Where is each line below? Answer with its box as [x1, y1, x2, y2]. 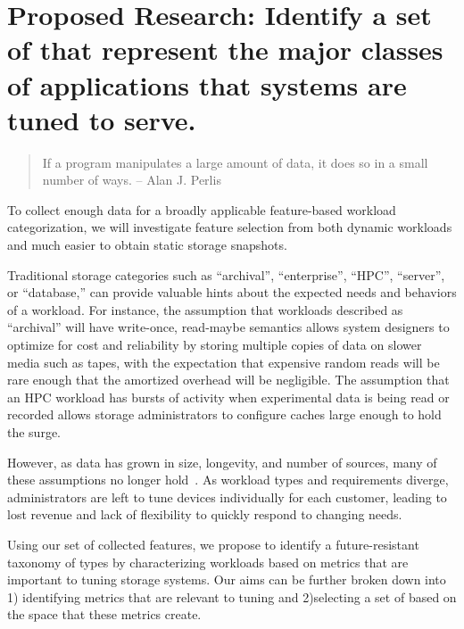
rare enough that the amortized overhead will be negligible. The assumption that [7, 370, 450, 389]
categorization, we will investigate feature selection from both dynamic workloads [7, 218, 452, 236]
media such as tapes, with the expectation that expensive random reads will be [7, 352, 440, 371]
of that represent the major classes [7, 31, 443, 68]
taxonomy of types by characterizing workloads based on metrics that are [7, 552, 409, 571]
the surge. [7, 423, 62, 441]
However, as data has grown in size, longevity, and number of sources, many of [7, 452, 437, 471]
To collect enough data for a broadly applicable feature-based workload [7, 200, 396, 219]
